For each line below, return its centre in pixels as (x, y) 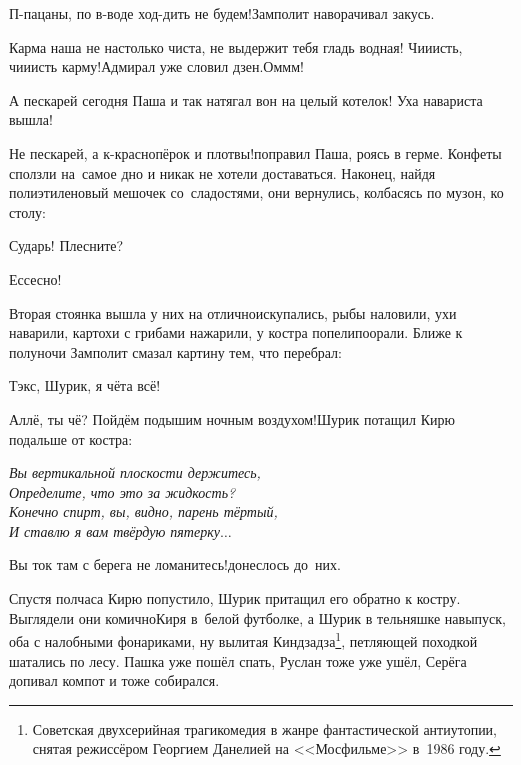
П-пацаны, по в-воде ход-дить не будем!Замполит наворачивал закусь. (222, 13)
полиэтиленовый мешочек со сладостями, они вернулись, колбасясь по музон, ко (256, 192)
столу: (27, 211)
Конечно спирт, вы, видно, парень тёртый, (143, 511)
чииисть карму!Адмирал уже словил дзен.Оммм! (156, 66)
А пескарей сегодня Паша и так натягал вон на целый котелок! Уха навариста (246, 99)
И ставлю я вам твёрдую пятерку (114, 530)
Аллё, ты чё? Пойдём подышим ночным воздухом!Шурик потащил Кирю (232, 418)
